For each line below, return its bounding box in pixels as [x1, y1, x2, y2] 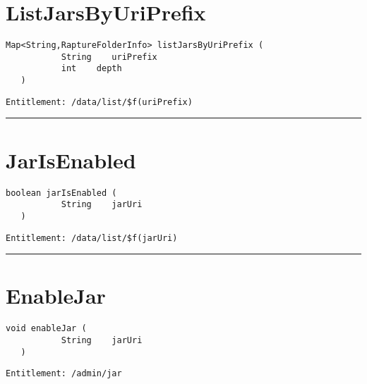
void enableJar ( [6, 323, 87, 334]
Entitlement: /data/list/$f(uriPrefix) [6, 97, 193, 107]
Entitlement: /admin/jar [6, 368, 122, 379]
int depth [61, 63, 122, 74]
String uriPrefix [61, 51, 157, 62]
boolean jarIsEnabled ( [6, 187, 117, 198]
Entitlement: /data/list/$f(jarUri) [6, 233, 178, 243]
